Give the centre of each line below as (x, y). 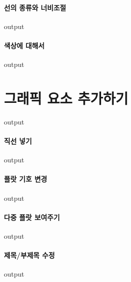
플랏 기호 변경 (26, 179)
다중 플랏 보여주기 (32, 217)
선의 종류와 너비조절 (35, 7)
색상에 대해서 (24, 45)
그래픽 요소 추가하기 (66, 98)
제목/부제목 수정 (29, 255)
